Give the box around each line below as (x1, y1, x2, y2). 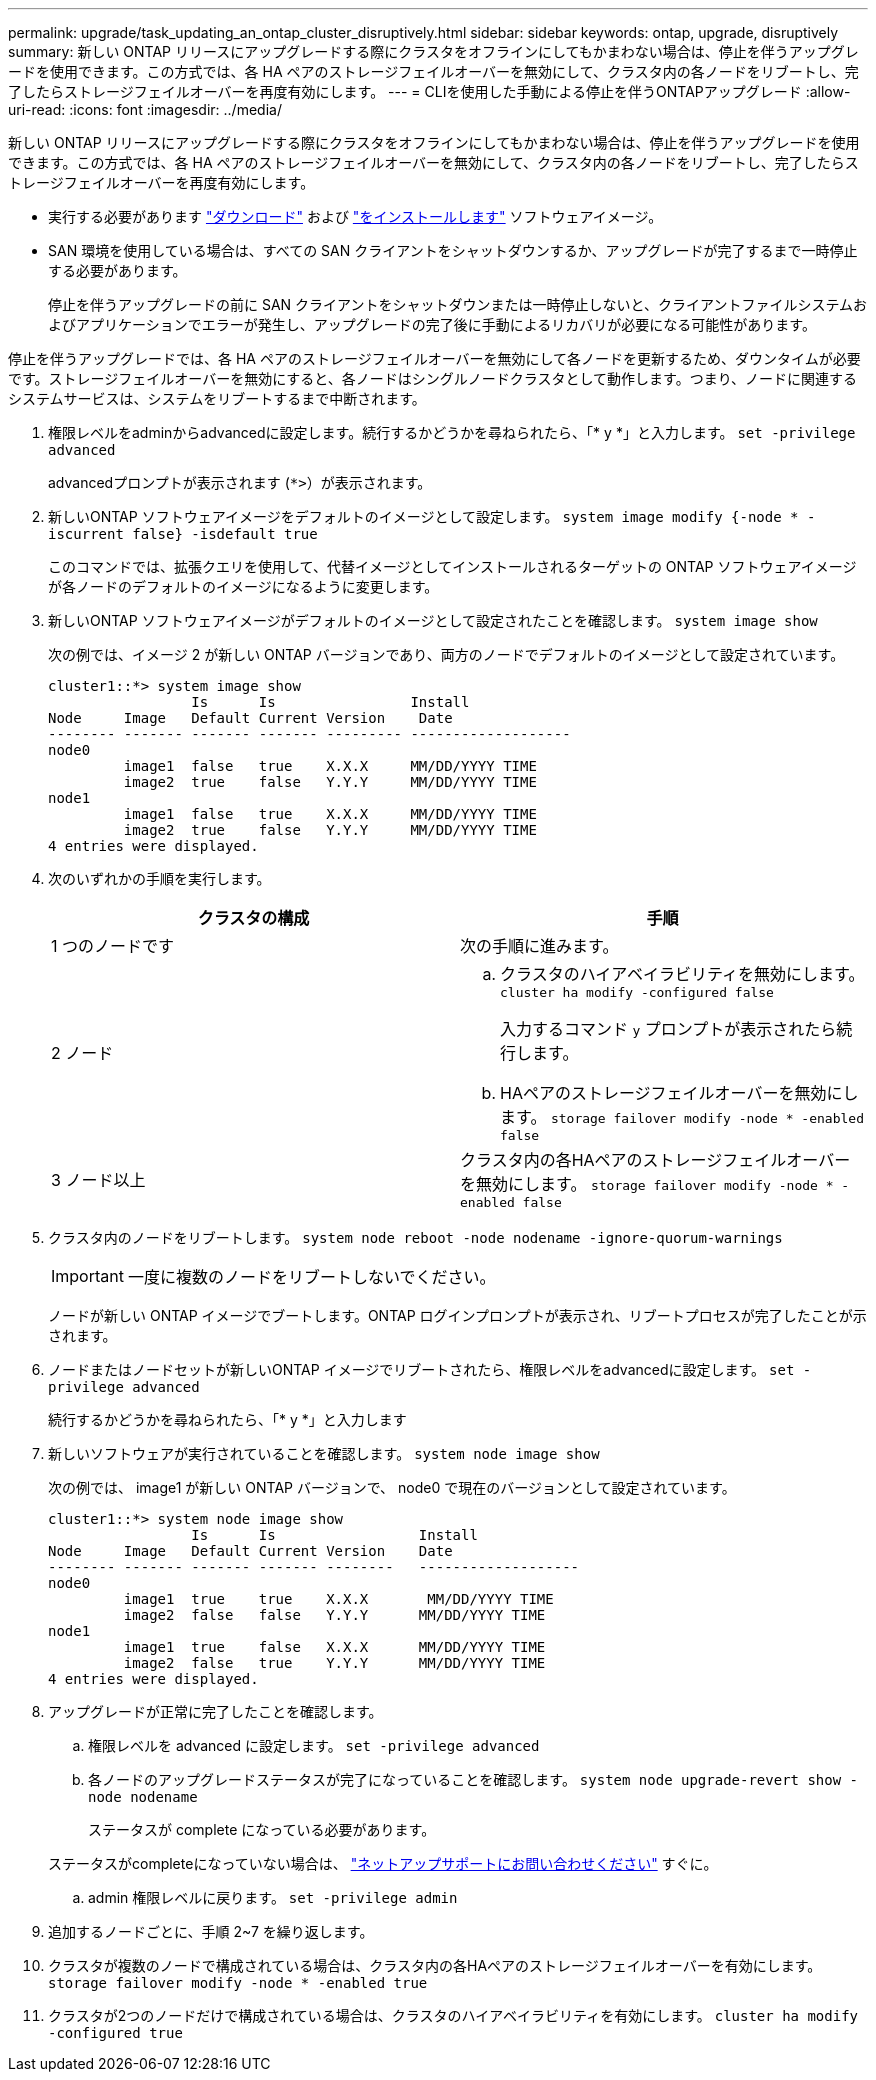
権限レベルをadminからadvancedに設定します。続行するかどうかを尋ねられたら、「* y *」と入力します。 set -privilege (48, 424, 856, 441)
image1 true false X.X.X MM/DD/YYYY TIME (123, 1639, 546, 1655)
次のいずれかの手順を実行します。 (48, 870, 271, 887)
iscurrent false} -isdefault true (48, 526, 318, 542)
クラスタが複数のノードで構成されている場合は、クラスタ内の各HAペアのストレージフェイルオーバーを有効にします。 (48, 1957, 822, 1974)
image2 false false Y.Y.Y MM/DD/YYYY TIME (123, 1607, 546, 1623)
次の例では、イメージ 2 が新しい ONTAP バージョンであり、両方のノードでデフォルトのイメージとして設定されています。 (48, 646, 845, 663)
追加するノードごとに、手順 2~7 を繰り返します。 (48, 1923, 374, 1940)
